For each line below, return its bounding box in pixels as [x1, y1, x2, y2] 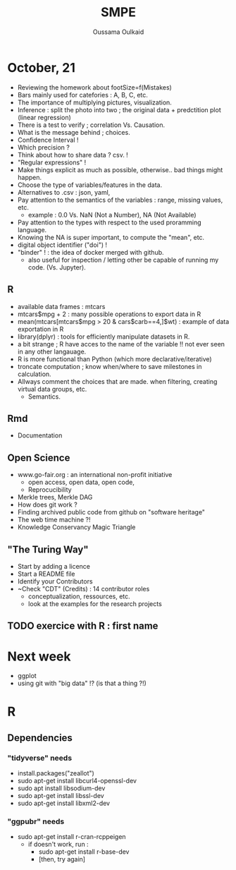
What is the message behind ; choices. [17, 128, 130, 136]
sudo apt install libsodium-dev [17, 784, 106, 792]
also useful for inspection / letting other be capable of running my [27, 255, 219, 264]
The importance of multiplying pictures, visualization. [17, 98, 173, 107]
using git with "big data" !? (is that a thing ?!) [17, 679, 147, 688]
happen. [17, 173, 42, 181]
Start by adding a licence [17, 562, 90, 570]
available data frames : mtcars [17, 302, 106, 310]
